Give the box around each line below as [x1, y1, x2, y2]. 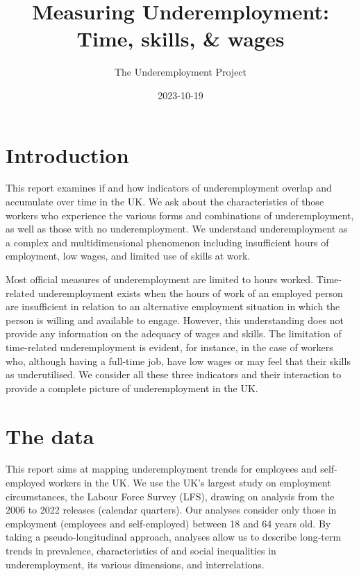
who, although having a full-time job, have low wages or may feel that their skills [6, 353, 351, 368]
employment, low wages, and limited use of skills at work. [6, 248, 251, 263]
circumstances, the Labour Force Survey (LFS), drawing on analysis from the [6, 489, 335, 503]
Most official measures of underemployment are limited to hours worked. [6, 272, 314, 286]
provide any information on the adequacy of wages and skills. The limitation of [6, 326, 342, 341]
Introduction [6, 140, 129, 169]
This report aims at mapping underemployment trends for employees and [6, 461, 317, 476]
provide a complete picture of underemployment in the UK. [6, 380, 258, 395]
